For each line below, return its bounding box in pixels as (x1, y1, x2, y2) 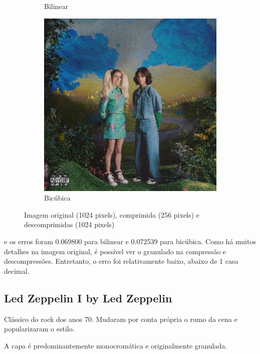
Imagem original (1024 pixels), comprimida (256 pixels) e (24, 209, 199, 220)
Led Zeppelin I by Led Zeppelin (4, 290, 172, 305)
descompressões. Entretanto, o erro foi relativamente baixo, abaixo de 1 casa (4, 256, 238, 266)
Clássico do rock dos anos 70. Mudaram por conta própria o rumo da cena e (4, 313, 237, 324)
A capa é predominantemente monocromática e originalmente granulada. (4, 340, 227, 350)
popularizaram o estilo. (4, 323, 75, 334)
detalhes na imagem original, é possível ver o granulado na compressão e (4, 246, 226, 256)
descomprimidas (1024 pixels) (24, 219, 115, 230)
